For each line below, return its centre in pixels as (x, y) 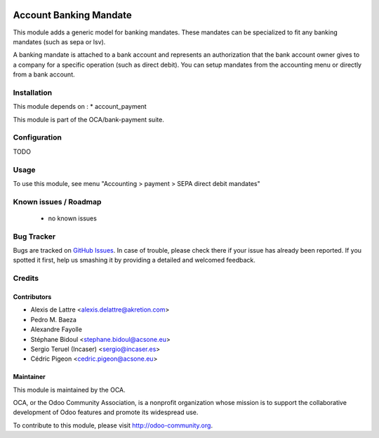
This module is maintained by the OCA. (69, 390)
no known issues (73, 218)
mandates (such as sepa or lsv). (59, 41)
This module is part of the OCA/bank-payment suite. (88, 119)
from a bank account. (44, 74)
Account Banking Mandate (73, 15)
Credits (26, 279)
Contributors (32, 297)
